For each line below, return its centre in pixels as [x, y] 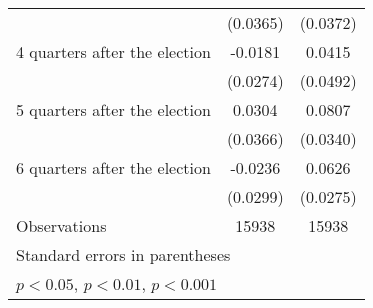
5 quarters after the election [113, 109]
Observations [61, 225]
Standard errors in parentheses [123, 254]
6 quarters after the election [113, 167]
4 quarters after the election [113, 51]
